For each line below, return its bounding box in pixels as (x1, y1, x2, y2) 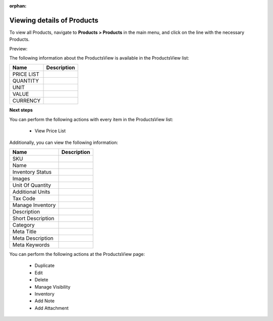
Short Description (12, 215, 55, 222)
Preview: (9, 45, 28, 51)
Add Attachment (34, 305, 69, 311)
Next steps (9, 107, 33, 113)
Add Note (34, 298, 55, 304)
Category (12, 222, 35, 229)
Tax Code (12, 195, 35, 202)
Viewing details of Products (9, 16, 99, 25)
